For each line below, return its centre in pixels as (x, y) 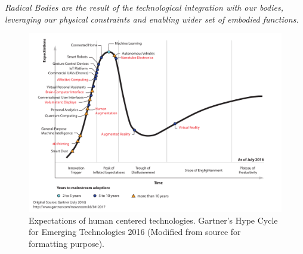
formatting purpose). (67, 243)
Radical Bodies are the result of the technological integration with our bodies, (144, 7)
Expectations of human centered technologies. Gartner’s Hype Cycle (153, 220)
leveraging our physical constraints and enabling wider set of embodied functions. (152, 19)
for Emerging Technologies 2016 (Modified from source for (135, 232)
